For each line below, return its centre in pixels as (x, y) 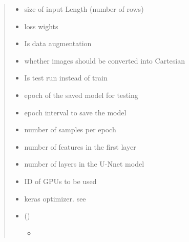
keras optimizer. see (55, 198)
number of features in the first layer (80, 146)
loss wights (41, 26)
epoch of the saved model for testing (81, 95)
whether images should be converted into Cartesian (104, 60)
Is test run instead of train (66, 78)
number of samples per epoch (70, 129)
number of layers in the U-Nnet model (84, 164)
